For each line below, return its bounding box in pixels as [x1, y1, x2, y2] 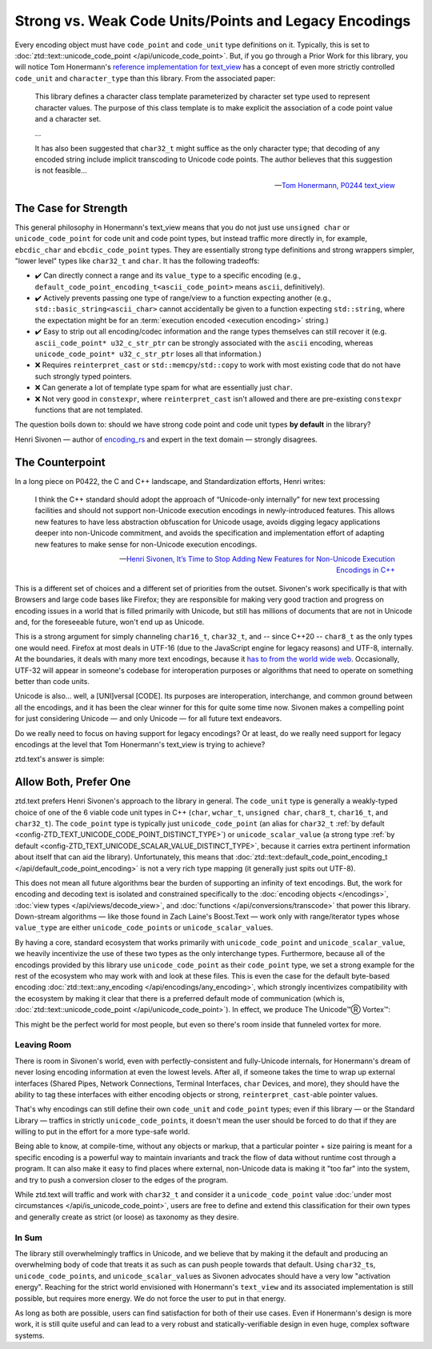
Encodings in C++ [336, 565, 395, 575]
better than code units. [14, 676, 90, 686]
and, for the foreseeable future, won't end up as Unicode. [14, 617, 205, 626]
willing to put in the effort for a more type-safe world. [14, 1127, 190, 1136]
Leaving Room [14, 1039, 72, 1051]
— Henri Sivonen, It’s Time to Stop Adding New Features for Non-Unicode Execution [118, 554, 395, 564]
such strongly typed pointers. [34, 371, 132, 381]
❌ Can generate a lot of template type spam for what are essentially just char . [34, 382, 293, 392]
